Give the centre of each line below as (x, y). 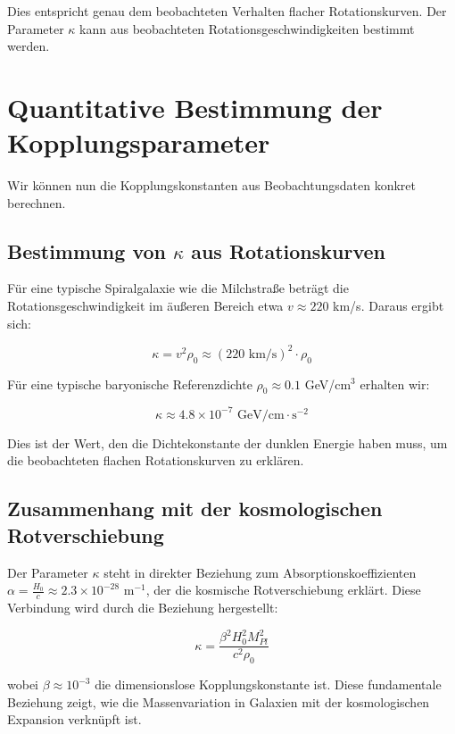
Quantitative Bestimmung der (195, 107)
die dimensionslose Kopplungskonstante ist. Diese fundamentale (268, 684)
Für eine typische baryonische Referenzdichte (130, 384)
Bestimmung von (87, 250)
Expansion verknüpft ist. (74, 719)
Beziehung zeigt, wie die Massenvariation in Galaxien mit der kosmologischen (219, 701)
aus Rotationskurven (289, 250)
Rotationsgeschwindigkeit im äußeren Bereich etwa (145, 306)
